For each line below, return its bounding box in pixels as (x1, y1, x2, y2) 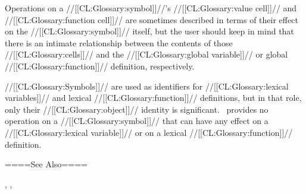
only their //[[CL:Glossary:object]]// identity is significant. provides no (5, 103, 268, 115)
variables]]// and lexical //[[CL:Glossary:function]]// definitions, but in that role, (5, 91, 302, 104)
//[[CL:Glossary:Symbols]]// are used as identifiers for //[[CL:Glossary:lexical (5, 79, 289, 92)
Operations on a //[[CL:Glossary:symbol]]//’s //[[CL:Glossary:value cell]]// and (5, 2, 297, 14)
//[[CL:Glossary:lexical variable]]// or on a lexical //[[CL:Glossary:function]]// (5, 126, 293, 138)
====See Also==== (5, 158, 88, 170)
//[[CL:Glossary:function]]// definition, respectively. (5, 59, 195, 72)
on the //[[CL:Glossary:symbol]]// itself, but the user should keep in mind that (5, 25, 294, 37)
